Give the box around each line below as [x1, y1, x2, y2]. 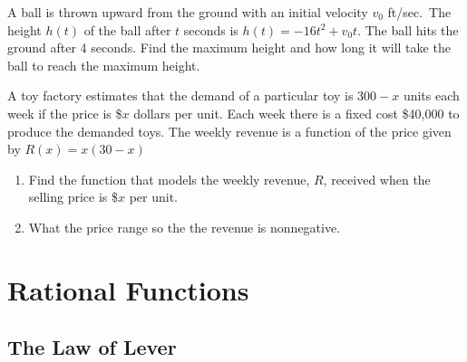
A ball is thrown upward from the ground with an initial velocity [7, 3, 368, 21]
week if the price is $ [7, 103, 122, 122]
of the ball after [83, 20, 171, 39]
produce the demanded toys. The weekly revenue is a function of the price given [7, 121, 452, 140]
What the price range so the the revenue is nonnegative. [28, 217, 341, 236]
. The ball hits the [357, 20, 459, 39]
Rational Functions [7, 271, 249, 308]
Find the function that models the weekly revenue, [28, 169, 310, 188]
